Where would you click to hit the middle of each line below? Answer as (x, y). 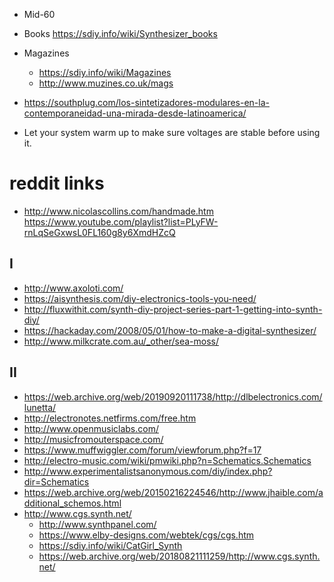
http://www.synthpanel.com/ (97, 524)
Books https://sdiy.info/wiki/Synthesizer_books (120, 33)
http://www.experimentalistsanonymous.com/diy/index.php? (148, 471)
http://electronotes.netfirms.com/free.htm (110, 418)
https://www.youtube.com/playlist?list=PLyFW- (121, 221)
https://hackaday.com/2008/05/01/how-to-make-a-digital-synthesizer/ (170, 330)
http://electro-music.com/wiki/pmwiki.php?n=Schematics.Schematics (167, 460)
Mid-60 (39, 14)
